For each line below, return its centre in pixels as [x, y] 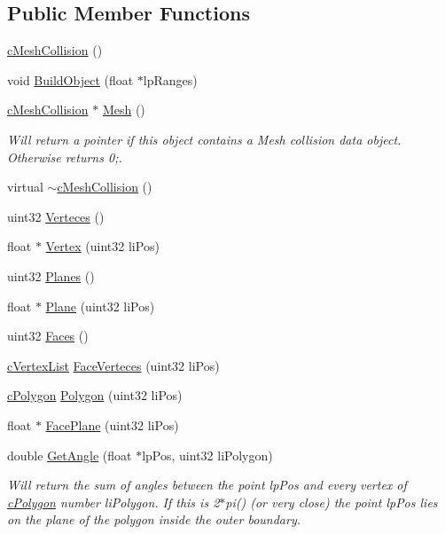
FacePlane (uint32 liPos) [112, 424]
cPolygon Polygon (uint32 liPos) [95, 395]
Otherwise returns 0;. [65, 157]
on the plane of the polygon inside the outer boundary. [154, 519]
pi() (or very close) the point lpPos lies [332, 502]
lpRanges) [170, 79]
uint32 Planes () [51, 275]
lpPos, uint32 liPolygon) [207, 455]
